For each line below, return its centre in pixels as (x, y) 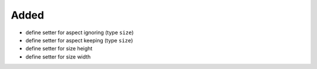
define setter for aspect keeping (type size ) (79, 40)
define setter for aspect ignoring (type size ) (80, 32)
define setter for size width (58, 57)
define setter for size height (59, 49)
